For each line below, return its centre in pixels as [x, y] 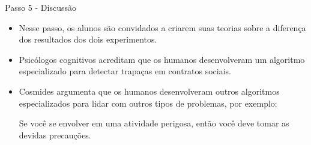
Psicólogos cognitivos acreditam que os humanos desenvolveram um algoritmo [162, 59]
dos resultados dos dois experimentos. [88, 39]
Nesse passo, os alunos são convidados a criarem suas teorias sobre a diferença [162, 27]
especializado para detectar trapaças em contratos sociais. [125, 71]
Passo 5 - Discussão [41, 7]
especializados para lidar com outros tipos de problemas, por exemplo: [148, 103]
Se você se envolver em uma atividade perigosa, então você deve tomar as [154, 123]
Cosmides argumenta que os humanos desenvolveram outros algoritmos [149, 91]
